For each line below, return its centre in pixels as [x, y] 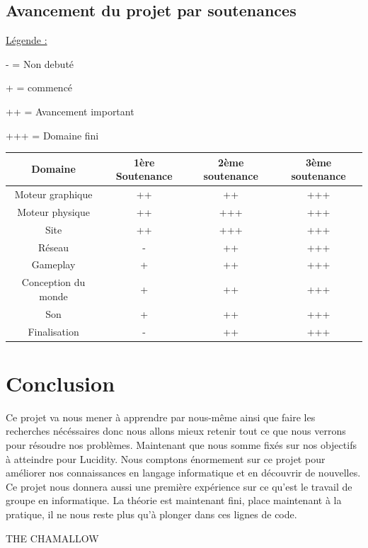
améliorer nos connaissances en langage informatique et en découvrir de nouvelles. [183, 473]
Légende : [27, 40]
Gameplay [53, 264]
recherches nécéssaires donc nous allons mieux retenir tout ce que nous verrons [176, 431]
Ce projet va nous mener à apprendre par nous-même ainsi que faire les [161, 417]
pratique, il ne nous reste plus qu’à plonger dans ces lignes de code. [151, 514]
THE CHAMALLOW [52, 538]
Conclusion [61, 383]
